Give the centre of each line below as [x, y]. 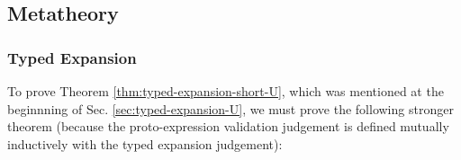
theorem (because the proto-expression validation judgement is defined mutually [228, 126]
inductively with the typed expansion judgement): [145, 143]
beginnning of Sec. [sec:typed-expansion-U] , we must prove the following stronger [230, 108]
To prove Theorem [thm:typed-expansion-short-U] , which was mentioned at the [226, 91]
